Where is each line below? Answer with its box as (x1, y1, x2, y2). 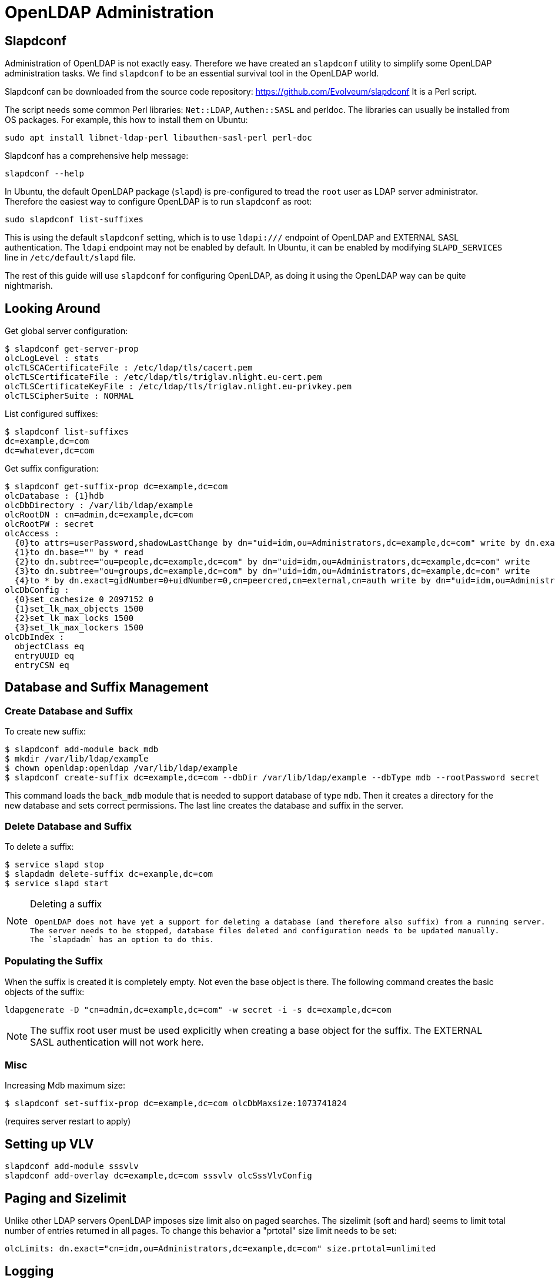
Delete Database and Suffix (5, 820, 132, 832)
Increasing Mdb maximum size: (5, 1080, 125, 1091)
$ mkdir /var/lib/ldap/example (5, 754, 149, 764)
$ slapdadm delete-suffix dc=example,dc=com (5, 869, 213, 879)
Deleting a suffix (30, 897, 102, 910)
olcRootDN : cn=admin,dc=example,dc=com (5, 510, 193, 520)
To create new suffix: (5, 726, 86, 737)
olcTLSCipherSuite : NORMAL (5, 391, 134, 401)
